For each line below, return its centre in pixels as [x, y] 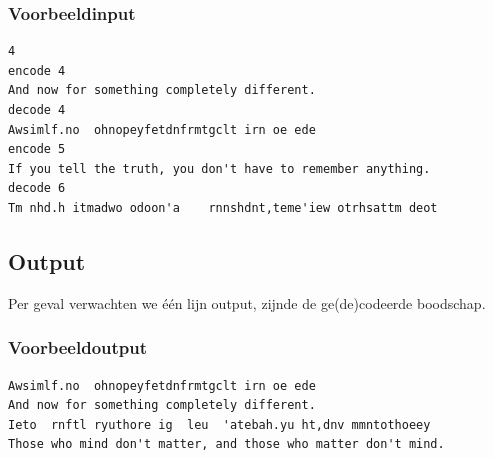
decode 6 [37, 188]
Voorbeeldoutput [78, 347]
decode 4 [37, 110]
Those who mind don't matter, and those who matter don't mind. [226, 444]
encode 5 [37, 149]
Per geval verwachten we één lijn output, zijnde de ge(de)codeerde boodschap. [247, 302]
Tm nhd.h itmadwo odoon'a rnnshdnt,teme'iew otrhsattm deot [223, 207]
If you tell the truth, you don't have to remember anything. [219, 168]
